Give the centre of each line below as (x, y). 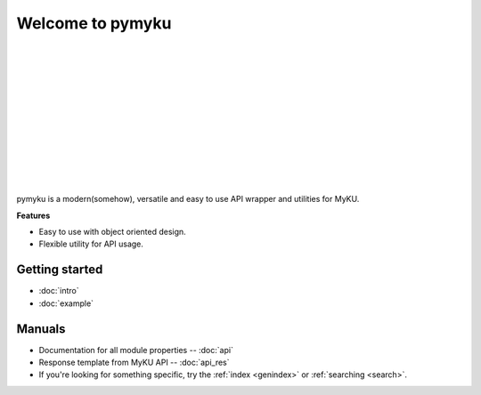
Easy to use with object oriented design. (112, 232)
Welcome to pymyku (94, 23)
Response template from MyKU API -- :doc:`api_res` (135, 362)
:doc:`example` (66, 303)
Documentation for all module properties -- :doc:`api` (136, 350)
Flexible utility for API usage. (91, 244)
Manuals (41, 329)
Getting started (60, 270)
